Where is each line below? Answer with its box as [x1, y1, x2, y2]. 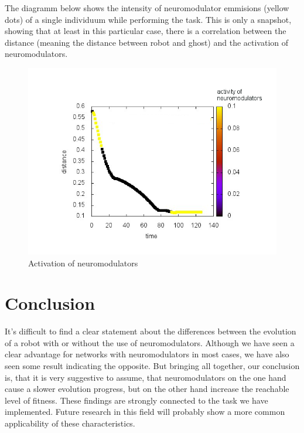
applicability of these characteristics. [5, 417, 135, 429]
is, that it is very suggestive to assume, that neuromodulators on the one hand [5, 371, 286, 383]
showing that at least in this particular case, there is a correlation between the [5, 25, 286, 37]
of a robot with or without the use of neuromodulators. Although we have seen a [5, 336, 295, 349]
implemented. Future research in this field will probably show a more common [5, 405, 285, 418]
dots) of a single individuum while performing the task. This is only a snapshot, [5, 13, 292, 25]
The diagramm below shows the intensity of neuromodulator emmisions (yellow [5, 2, 289, 13]
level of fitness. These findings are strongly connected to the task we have [5, 394, 268, 406]
